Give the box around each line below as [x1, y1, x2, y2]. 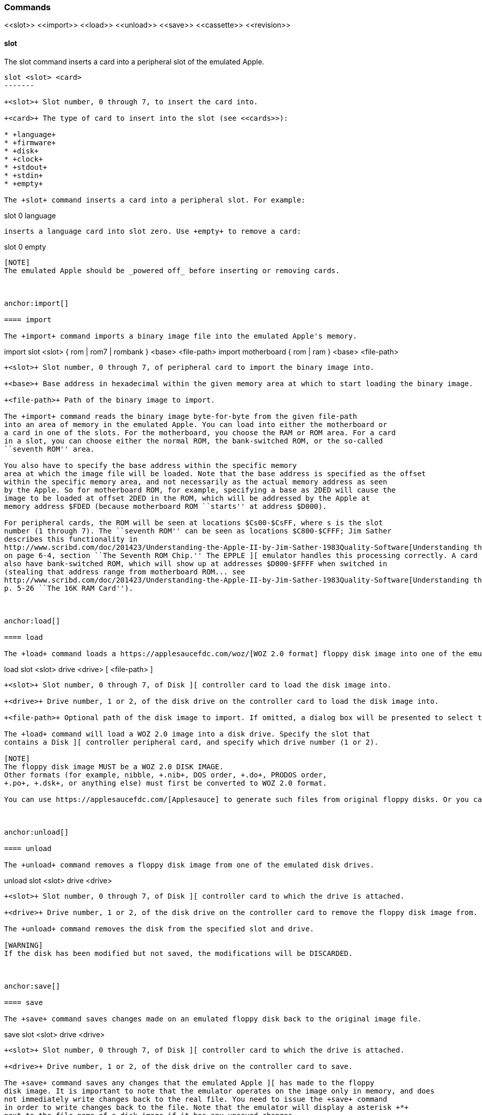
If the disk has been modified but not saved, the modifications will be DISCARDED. [4, 949, 353, 957]
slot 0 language [4, 211, 56, 220]
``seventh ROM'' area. [4, 444, 95, 453]
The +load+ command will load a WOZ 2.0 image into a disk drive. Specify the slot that [4, 729, 370, 738]
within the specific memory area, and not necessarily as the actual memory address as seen [4, 477, 388, 486]
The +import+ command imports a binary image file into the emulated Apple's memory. [4, 331, 357, 340]
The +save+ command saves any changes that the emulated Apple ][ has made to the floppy [4, 1078, 374, 1087]
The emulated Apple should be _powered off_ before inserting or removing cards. [4, 266, 340, 275]
